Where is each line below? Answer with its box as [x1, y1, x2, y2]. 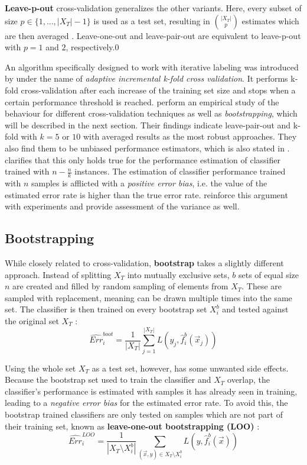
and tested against [222, 303, 289, 315]
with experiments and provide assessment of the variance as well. [5, 200, 240, 212]
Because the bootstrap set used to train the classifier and [5, 373, 211, 386]
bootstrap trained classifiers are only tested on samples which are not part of [5, 408, 283, 420]
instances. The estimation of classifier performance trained [74, 165, 286, 177]
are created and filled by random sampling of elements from [12, 280, 228, 292]
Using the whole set [5, 361, 76, 374]
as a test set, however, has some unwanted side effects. [92, 361, 289, 374]
